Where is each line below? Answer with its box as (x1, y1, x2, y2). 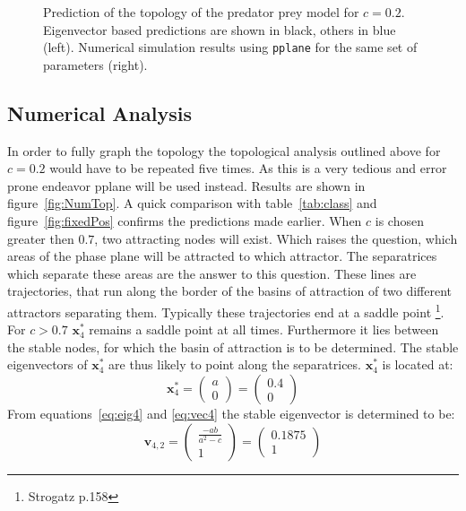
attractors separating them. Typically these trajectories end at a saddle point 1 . (7, 299, 444, 321)
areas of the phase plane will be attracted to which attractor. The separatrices (7, 247, 437, 265)
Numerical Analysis (7, 99, 192, 126)
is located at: (382, 355, 453, 374)
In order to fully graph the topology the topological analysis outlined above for (7, 141, 441, 160)
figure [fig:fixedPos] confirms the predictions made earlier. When (7, 212, 362, 230)
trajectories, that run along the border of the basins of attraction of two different (7, 281, 452, 300)
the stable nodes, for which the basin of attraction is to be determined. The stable (7, 337, 459, 356)
